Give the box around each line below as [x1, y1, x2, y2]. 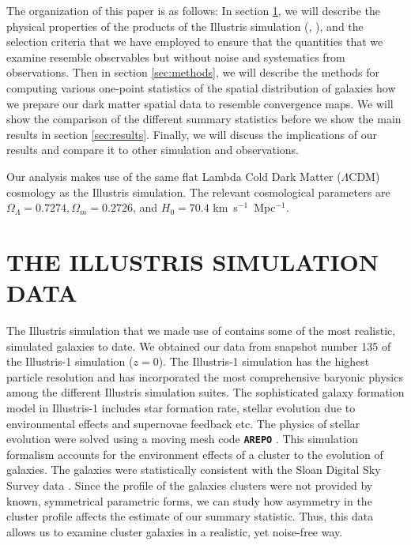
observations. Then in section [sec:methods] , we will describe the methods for [6, 64, 379, 81]
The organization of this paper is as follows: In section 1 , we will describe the [6, 2, 381, 18]
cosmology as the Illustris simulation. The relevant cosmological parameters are [6, 183, 390, 200]
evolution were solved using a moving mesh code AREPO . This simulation [6, 430, 358, 447]
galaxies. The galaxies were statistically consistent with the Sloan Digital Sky [6, 461, 381, 478]
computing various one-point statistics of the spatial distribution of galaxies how [6, 79, 396, 96]
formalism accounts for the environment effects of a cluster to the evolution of [6, 445, 383, 462]
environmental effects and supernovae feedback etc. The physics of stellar [6, 415, 360, 431]
